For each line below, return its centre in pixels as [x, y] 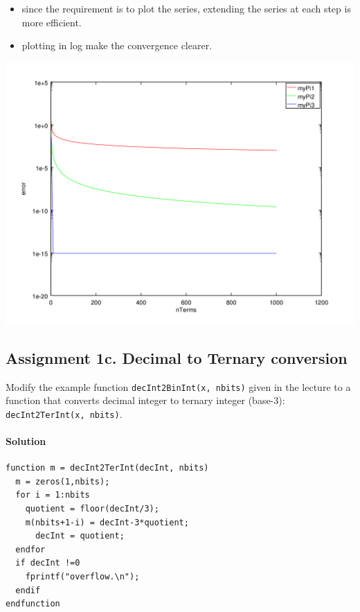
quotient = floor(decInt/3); [92, 509]
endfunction [33, 604]
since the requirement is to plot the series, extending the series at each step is [186, 8]
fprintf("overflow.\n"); [82, 577]
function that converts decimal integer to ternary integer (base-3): [145, 400]
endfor [30, 549]
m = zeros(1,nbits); [63, 481]
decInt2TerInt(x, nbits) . [64, 413]
